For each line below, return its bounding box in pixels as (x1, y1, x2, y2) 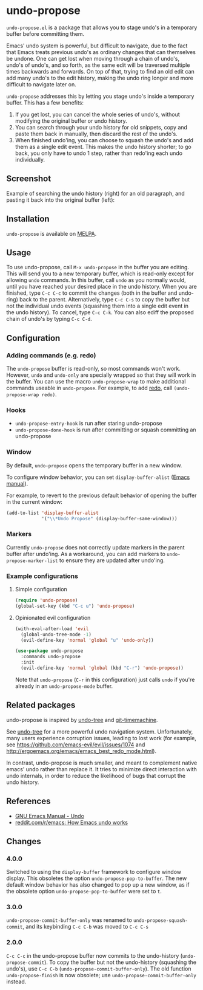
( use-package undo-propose (15, 648, 84, 654)
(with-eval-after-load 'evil (15, 625, 89, 632)
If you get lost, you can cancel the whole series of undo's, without (15, 111, 180, 118)
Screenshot (6, 174, 52, 184)
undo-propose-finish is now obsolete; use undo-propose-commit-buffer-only (6, 971, 197, 978)
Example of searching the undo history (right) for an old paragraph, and (6, 190, 185, 197)
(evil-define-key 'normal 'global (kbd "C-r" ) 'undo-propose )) (21, 665, 184, 671)
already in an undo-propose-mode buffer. (15, 682, 113, 690)
